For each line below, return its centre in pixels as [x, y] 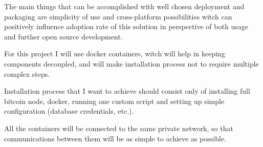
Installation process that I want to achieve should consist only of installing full [127, 91]
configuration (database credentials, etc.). [69, 111]
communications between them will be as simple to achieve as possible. [115, 138]
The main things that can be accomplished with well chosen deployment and [124, 6]
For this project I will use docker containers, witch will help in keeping [115, 54]
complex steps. [27, 73]
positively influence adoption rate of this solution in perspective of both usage [126, 26]
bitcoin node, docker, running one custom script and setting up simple [114, 101]
